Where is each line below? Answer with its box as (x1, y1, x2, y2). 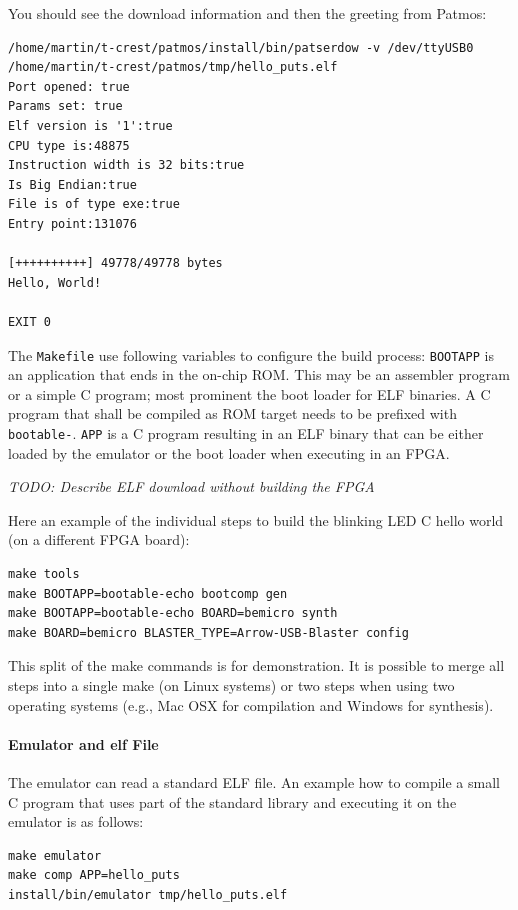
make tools (8, 566, 80, 581)
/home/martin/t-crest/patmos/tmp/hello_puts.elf (8, 60, 338, 75)
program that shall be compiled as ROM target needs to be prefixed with (8, 403, 457, 424)
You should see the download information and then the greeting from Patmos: (8, 3, 487, 23)
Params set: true (8, 99, 123, 114)
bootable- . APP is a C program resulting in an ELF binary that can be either (8, 422, 484, 443)
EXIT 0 (8, 314, 51, 329)
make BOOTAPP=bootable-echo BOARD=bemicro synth (8, 606, 338, 621)
